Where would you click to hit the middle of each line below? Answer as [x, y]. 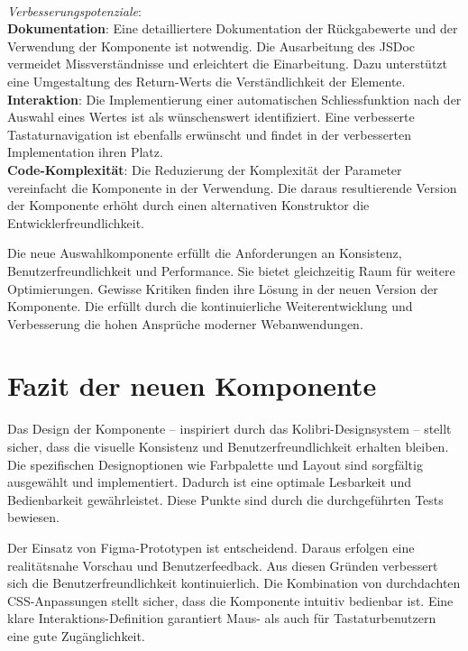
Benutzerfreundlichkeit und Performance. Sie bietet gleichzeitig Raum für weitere [231, 270]
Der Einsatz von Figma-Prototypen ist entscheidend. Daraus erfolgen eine [211, 547]
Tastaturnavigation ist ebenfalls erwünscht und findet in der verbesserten [209, 134]
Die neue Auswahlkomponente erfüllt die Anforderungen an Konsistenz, [205, 253]
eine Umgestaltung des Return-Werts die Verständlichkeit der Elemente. [206, 81]
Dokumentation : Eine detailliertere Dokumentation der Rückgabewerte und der [233, 28]
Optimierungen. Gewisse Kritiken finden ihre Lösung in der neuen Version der [223, 288]
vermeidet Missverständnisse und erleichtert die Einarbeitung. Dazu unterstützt [227, 64]
